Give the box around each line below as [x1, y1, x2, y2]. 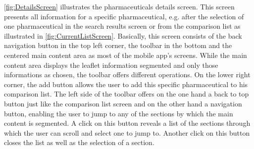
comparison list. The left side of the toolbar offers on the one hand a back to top [4, 89, 249, 99]
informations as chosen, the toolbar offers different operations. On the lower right [4, 69, 251, 80]
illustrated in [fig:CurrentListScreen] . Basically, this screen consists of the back [4, 30, 242, 41]
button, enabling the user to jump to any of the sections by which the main [4, 108, 233, 118]
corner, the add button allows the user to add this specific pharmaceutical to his [4, 79, 248, 89]
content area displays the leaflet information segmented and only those [4, 59, 218, 70]
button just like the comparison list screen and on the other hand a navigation [4, 98, 242, 108]
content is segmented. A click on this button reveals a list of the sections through [4, 118, 251, 128]
